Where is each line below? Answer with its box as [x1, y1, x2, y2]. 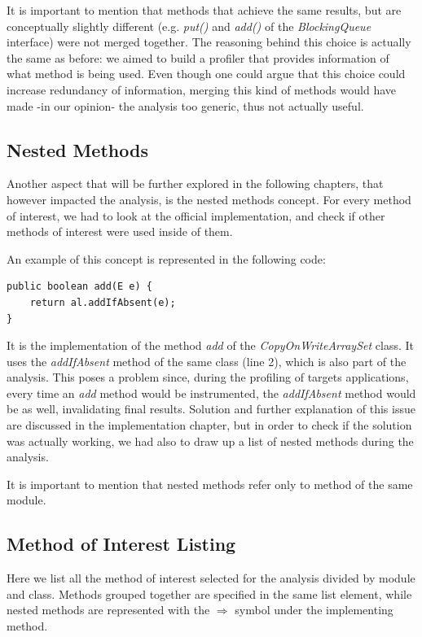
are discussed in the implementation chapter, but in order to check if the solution [7, 417, 412, 434]
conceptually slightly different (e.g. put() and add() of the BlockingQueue [7, 17, 371, 34]
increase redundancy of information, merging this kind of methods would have [7, 81, 396, 98]
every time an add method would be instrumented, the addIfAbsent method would [7, 384, 416, 401]
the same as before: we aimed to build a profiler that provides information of [7, 49, 389, 66]
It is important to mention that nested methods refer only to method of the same [7, 475, 413, 492]
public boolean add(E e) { [7, 281, 152, 293]
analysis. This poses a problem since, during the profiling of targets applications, [7, 369, 409, 386]
